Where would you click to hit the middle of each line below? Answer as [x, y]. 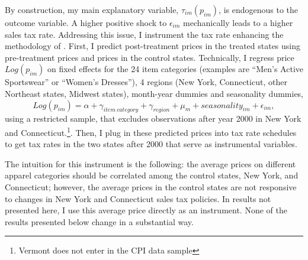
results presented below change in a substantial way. [99, 221]
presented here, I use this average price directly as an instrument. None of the [146, 210]
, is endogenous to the [259, 9]
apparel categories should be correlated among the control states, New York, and [152, 175]
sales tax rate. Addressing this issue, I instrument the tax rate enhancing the [144, 34]
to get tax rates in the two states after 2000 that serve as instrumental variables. [151, 144]
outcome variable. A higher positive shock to [86, 22]
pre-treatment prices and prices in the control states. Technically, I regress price [150, 57]
